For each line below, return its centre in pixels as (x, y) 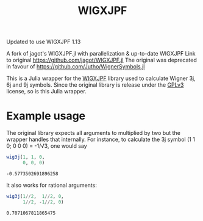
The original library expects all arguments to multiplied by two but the (94, 133)
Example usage (46, 116)
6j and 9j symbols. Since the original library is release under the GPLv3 (95, 85)
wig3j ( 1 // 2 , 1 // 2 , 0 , (35, 196)
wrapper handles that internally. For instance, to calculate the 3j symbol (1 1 (101, 139)
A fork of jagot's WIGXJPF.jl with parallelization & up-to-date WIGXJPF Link (101, 54)
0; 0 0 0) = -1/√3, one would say (47, 146)
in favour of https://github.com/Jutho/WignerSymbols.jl (76, 67)
